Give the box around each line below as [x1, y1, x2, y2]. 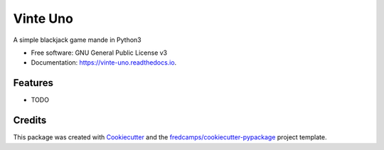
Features [13, 77, 53, 89]
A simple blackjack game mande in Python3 [13, 36, 142, 44]
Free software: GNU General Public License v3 [31, 48, 168, 57]
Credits [13, 114, 47, 127]
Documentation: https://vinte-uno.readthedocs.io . [31, 58, 177, 67]
